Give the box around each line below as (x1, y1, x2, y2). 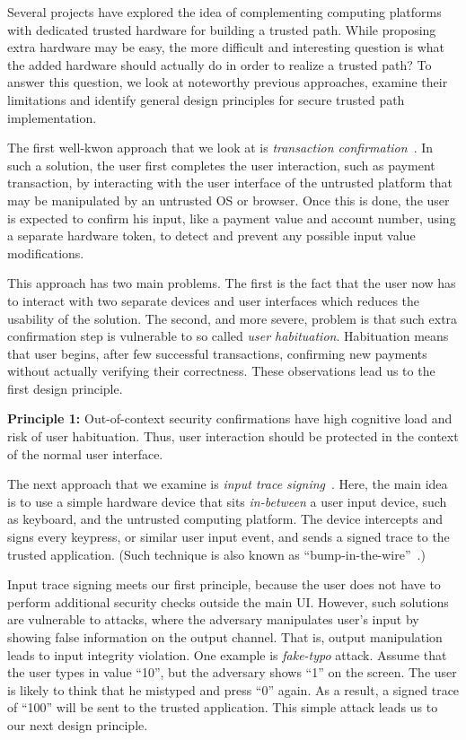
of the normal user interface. (7, 444, 163, 463)
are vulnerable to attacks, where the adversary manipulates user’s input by (7, 610, 419, 629)
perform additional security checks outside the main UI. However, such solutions (7, 592, 449, 611)
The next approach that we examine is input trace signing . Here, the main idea (7, 474, 448, 493)
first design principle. (7, 379, 123, 397)
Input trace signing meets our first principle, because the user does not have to (7, 575, 441, 594)
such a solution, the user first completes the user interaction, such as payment (7, 155, 435, 174)
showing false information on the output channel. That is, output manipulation (7, 628, 443, 646)
